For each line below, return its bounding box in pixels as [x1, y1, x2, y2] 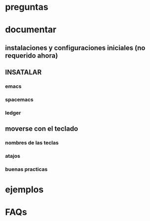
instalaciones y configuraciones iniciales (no [5, 43, 146, 52]
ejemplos [5, 184, 44, 195]
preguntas [5, 1, 48, 13]
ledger [5, 109, 21, 116]
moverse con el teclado [5, 125, 78, 133]
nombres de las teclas [5, 140, 59, 147]
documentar [5, 24, 57, 36]
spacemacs [5, 96, 33, 103]
